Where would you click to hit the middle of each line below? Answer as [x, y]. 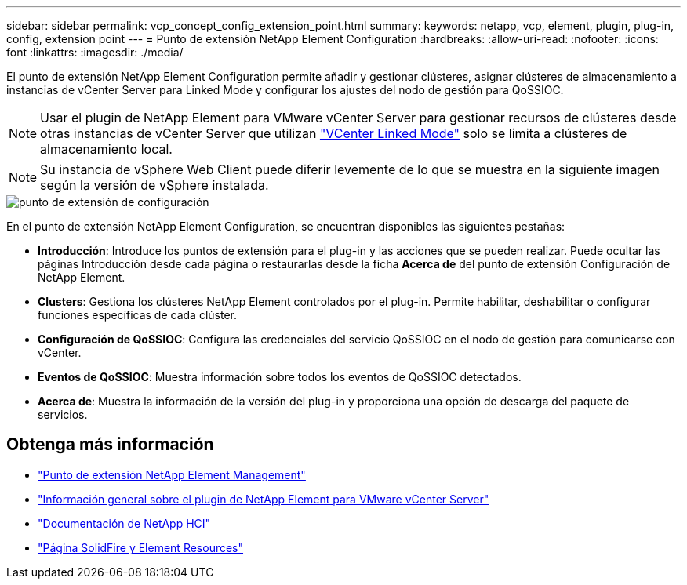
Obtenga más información [110, 445]
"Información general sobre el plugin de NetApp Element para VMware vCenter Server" [264, 499]
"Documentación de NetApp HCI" [124, 523]
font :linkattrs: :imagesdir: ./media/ [95, 52]
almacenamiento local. [106, 149]
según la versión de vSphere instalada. [154, 185]
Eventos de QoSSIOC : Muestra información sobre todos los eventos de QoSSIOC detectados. [280, 377]
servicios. [63, 414]
